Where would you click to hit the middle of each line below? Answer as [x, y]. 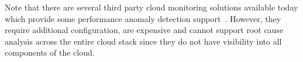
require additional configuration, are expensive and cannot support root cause [144, 30]
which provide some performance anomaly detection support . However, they [143, 18]
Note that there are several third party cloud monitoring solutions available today [151, 7]
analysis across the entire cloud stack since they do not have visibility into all [143, 41]
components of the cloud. [50, 52]
